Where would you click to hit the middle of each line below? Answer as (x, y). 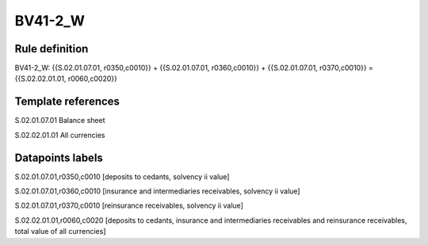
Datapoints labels (59, 157)
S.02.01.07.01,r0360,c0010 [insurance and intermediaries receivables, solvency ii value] (157, 191)
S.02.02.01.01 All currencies (60, 135)
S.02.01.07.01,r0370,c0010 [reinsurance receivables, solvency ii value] (129, 205)
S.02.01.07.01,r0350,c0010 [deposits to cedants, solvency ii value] (122, 176)
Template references (67, 102)
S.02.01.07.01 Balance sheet (60, 121)
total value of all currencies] (60, 232)
